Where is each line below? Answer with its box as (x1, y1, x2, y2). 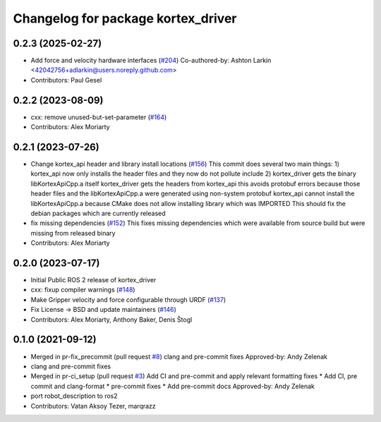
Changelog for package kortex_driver (13, 11, 237, 26)
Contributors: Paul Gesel (30, 76, 102, 84)
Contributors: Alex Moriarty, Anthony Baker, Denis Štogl (30, 315, 193, 324)
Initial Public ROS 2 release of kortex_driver (30, 276, 157, 284)
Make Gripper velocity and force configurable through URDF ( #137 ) (30, 295, 226, 303)
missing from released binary (30, 229, 116, 237)
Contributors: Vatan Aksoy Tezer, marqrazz (30, 402, 157, 410)
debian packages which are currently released (30, 209, 166, 217)
